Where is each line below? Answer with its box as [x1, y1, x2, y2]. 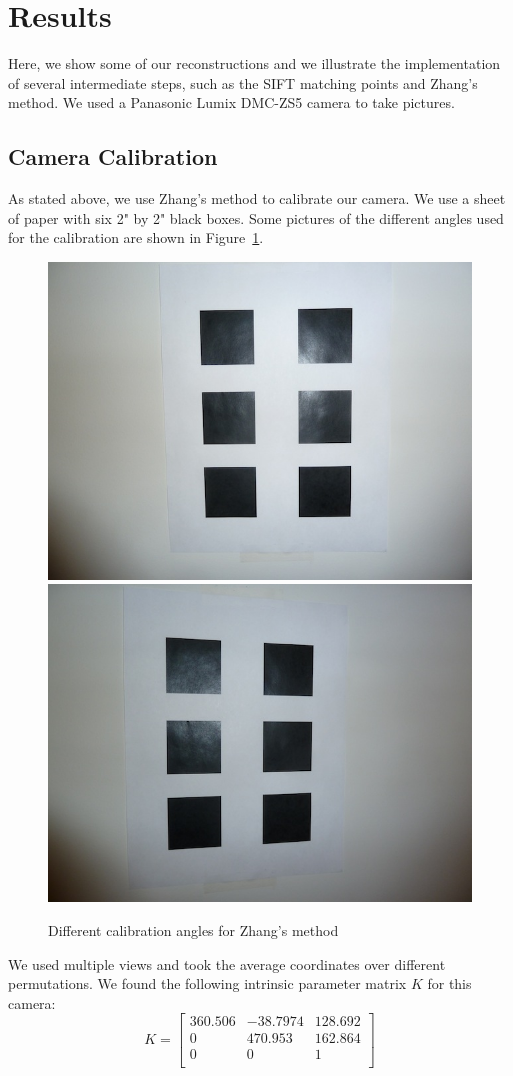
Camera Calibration [8, 141, 218, 172]
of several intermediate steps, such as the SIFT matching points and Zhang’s [8, 72, 478, 93]
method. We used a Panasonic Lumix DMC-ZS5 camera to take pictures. [8, 92, 455, 113]
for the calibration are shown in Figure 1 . [8, 227, 264, 248]
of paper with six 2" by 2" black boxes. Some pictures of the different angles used [8, 207, 504, 228]
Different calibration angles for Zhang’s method [48, 920, 339, 941]
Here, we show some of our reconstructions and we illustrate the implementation [8, 53, 501, 74]
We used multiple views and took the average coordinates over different [8, 953, 446, 974]
